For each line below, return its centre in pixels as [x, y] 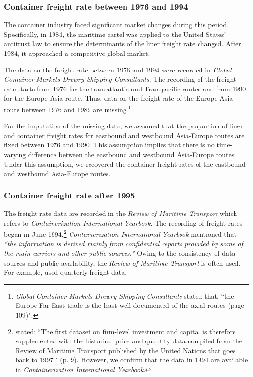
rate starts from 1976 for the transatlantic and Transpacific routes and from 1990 [125, 88]
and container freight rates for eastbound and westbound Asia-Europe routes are [124, 135]
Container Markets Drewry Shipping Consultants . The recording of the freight [120, 79]
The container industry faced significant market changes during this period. [117, 25]
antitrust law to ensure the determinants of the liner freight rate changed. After [123, 44]
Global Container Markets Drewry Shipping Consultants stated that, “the [125, 296]
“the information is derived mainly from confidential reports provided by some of [124, 243]
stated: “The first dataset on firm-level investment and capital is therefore [126, 331]
